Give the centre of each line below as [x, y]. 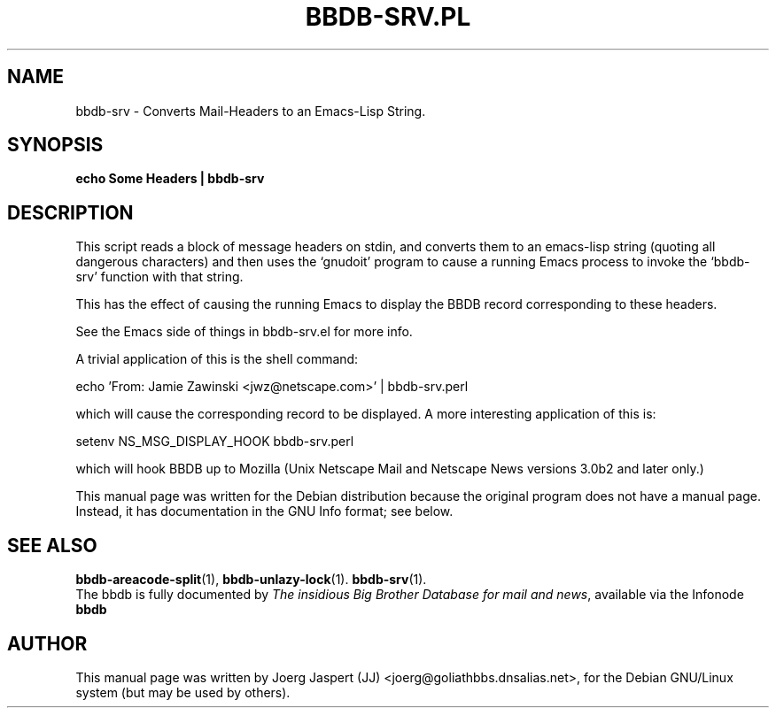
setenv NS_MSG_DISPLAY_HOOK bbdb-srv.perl [215, 442]
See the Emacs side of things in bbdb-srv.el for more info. [244, 332]
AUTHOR [47, 643]
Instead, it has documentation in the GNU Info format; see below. [264, 511]
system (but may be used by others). [183, 692]
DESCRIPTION [70, 212]
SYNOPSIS [55, 145]
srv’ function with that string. [159, 277]
